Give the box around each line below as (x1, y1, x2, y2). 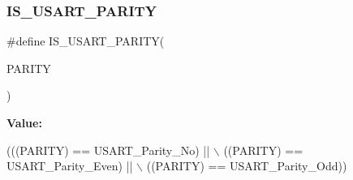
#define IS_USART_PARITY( (6, 32, 165, 49)
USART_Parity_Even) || (6, 157, 133, 174)
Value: (6, 114, 42, 131)
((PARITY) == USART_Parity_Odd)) (146, 157, 347, 174)
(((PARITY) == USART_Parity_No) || (6, 141, 210, 158)
